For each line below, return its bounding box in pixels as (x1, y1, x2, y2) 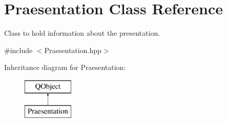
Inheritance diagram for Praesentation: (4, 62, 126, 72)
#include (4, 44, 33, 55)
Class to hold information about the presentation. (4, 28, 160, 38)
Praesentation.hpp (44, 44, 101, 55)
